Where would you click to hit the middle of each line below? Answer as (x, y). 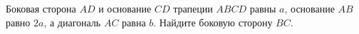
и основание (125, 8)
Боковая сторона (41, 8)
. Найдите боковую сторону (213, 22)
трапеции (193, 8)
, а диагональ (72, 22)
